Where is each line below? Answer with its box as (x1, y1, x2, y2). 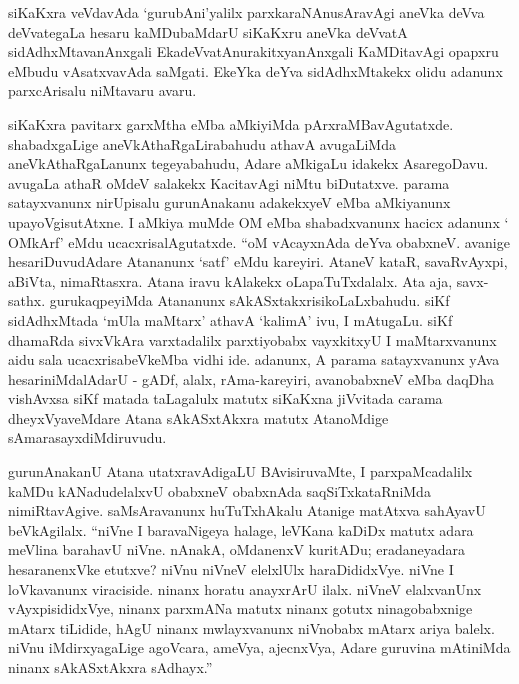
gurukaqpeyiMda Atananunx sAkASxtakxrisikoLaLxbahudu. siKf (49, 290, 450, 311)
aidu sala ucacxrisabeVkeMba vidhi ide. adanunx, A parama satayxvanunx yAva (8, 349, 500, 370)
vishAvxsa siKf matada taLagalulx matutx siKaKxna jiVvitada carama (8, 388, 443, 409)
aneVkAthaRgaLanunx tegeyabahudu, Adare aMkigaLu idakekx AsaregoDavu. (8, 153, 489, 174)
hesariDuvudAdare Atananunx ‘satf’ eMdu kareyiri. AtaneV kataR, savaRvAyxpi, (8, 251, 508, 272)
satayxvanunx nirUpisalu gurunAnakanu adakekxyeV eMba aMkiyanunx (8, 192, 451, 213)
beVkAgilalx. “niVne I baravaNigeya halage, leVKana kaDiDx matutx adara (8, 519, 474, 540)
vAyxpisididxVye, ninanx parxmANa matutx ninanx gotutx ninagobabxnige (8, 598, 473, 619)
